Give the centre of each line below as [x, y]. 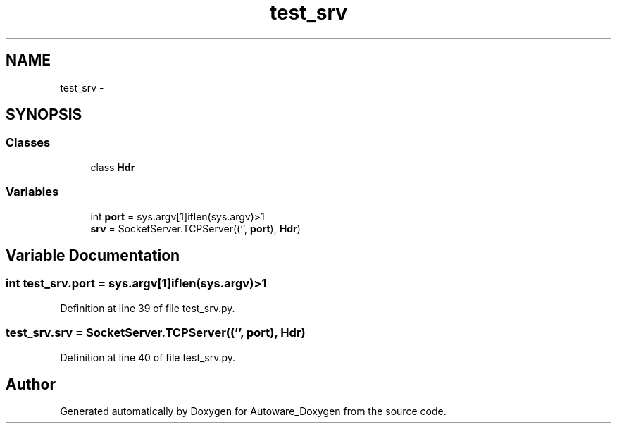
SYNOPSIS [44, 115]
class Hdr [113, 167]
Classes [28, 143]
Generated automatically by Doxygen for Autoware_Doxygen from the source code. [253, 411]
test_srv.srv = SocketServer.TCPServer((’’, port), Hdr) [156, 333]
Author [31, 384]
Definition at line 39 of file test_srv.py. [148, 308]
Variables [32, 192]
